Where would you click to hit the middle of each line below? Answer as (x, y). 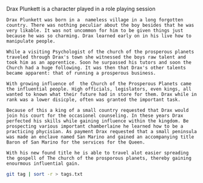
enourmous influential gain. (43, 164)
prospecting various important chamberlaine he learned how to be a (95, 126)
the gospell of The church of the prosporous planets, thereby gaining (99, 158)
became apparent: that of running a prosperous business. (81, 73)
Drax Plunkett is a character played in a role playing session (81, 9)
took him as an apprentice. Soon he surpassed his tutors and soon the (99, 63)
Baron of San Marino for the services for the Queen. (76, 142)
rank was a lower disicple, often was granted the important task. (94, 100)
